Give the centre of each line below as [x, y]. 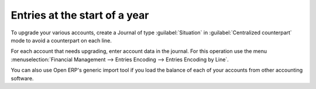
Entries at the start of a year [80, 15]
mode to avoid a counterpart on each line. [61, 40]
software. [22, 78]
